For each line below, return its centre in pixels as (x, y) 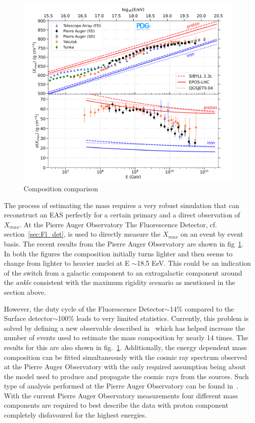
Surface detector (28, 318)
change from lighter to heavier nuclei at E (67, 263)
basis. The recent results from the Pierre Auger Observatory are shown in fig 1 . (124, 243)
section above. (25, 292)
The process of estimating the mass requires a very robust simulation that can (122, 205)
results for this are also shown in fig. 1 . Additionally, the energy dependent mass (126, 347)
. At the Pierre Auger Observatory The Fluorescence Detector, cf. (118, 224)
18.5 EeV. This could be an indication (194, 263)
